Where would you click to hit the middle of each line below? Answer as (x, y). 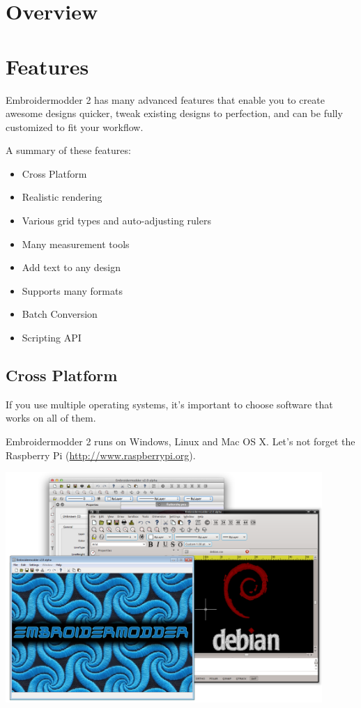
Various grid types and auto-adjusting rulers (116, 221)
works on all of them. (51, 418)
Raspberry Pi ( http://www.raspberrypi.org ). (101, 455)
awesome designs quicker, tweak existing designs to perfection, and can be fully (174, 113)
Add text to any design (71, 267)
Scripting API (52, 338)
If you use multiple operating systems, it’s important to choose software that (169, 404)
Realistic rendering (62, 197)
